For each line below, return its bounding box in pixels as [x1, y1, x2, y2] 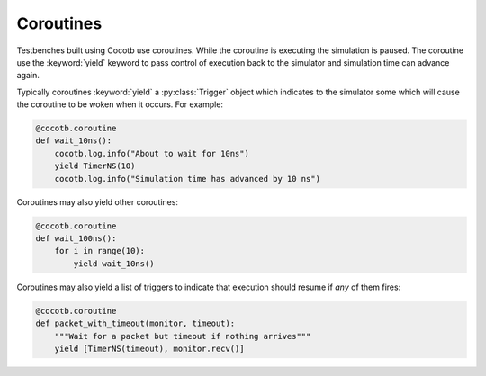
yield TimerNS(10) [54, 161, 136, 171]
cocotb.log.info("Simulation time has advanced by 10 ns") [54, 174, 321, 184]
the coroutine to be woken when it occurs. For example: [16, 99, 224, 110]
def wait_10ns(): [35, 136, 112, 146]
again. [16, 70, 40, 81]
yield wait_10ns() [73, 258, 155, 269]
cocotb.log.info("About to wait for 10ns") [54, 148, 249, 158]
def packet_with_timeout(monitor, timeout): [35, 318, 236, 328]
